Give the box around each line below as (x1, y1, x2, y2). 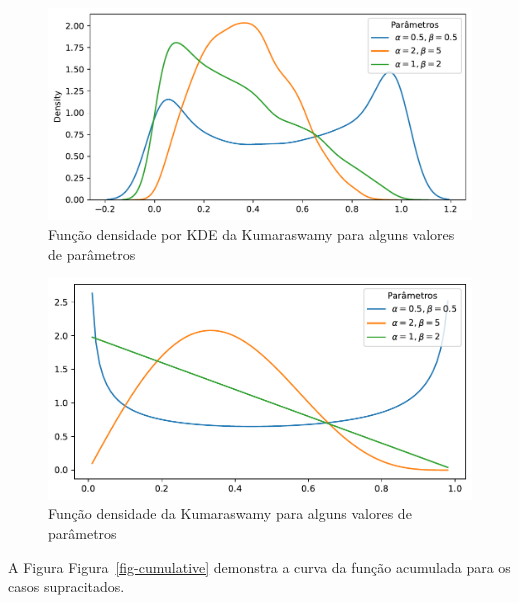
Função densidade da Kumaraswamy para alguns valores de (48, 503, 412, 524)
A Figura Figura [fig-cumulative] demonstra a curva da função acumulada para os (8, 556, 511, 577)
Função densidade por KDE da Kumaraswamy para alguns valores (48, 224, 455, 244)
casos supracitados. (8, 576, 125, 597)
